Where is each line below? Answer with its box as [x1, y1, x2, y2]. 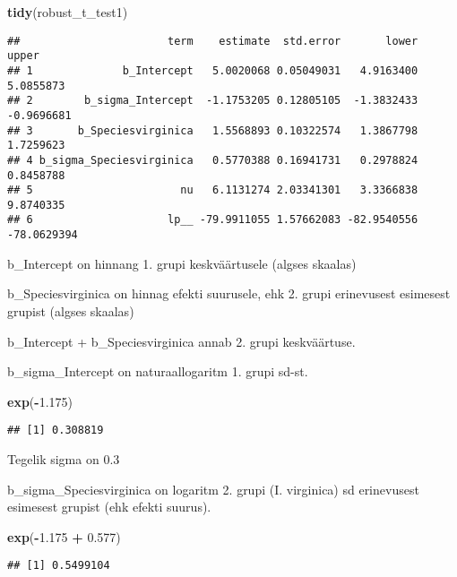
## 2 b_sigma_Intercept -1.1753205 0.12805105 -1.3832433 [7, 94, 418, 108]
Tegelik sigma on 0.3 [7, 450, 120, 468]
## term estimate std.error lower [7, 34, 418, 47]
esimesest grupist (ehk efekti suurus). [7, 497, 211, 516]
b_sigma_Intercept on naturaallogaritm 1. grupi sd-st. [7, 362, 308, 381]
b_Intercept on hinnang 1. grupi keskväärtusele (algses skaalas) [7, 254, 357, 272]
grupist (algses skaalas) [7, 301, 134, 320]
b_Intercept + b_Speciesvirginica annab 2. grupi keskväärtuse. [7, 332, 356, 350]
